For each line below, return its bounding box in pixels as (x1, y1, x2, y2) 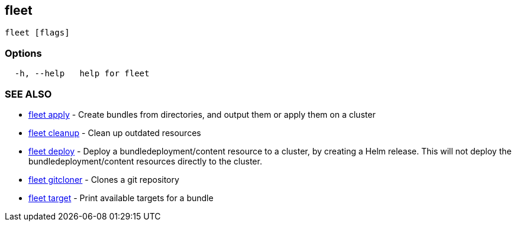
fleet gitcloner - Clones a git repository (28, 174, 179, 185)
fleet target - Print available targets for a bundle (28, 192, 214, 203)
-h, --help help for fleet (14, 69, 150, 79)
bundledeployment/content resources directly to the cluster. (28, 156, 262, 166)
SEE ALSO (5, 88, 52, 100)
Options (5, 47, 42, 59)
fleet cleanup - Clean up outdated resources (28, 127, 201, 138)
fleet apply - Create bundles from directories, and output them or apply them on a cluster (28, 109, 376, 120)
